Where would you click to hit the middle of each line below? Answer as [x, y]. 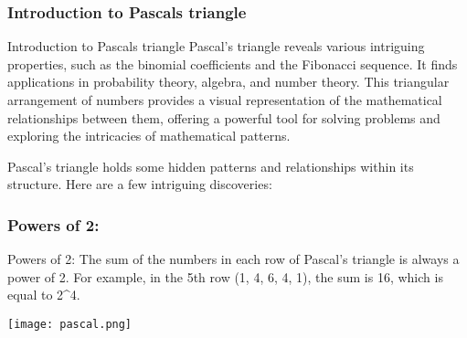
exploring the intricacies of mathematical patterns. [149, 136]
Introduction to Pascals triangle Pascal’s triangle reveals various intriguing [216, 46]
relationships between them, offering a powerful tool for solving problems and [224, 117]
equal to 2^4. [44, 295]
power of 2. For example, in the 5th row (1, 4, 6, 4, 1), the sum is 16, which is [225, 276]
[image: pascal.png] [70, 324]
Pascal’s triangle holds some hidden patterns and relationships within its [211, 166]
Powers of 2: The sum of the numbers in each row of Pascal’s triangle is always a [233, 259]
